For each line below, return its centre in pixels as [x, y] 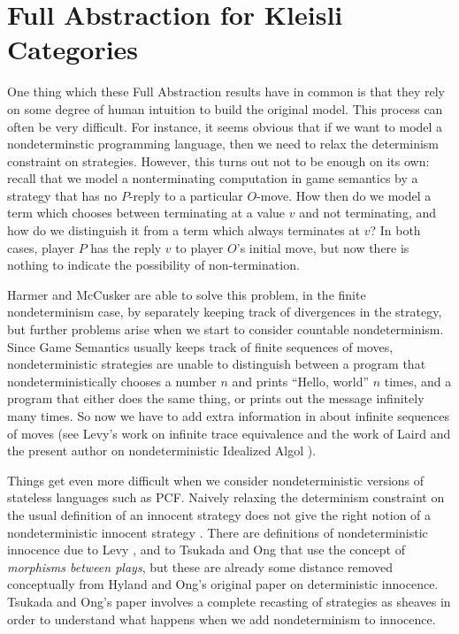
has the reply [126, 247]
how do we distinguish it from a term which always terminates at [184, 230]
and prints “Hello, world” [301, 381]
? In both [395, 230]
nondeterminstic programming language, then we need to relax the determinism [223, 144]
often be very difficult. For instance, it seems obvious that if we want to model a [225, 126]
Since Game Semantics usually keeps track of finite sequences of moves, [200, 346]
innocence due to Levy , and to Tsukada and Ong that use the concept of [206, 550]
